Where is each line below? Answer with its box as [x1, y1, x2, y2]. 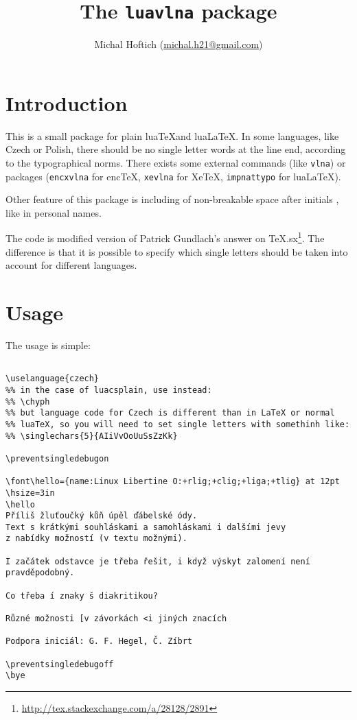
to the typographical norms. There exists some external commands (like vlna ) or [5, 155, 346, 169]
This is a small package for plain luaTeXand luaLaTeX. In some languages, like [5, 128, 339, 143]
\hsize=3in [5, 488, 55, 498]
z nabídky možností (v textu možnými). [5, 533, 187, 544]
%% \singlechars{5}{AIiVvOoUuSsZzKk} [5, 431, 178, 441]
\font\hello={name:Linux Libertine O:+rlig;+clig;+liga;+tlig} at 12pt [5, 477, 340, 487]
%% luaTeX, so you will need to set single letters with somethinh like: [5, 419, 350, 429]
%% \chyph [5, 396, 50, 407]
